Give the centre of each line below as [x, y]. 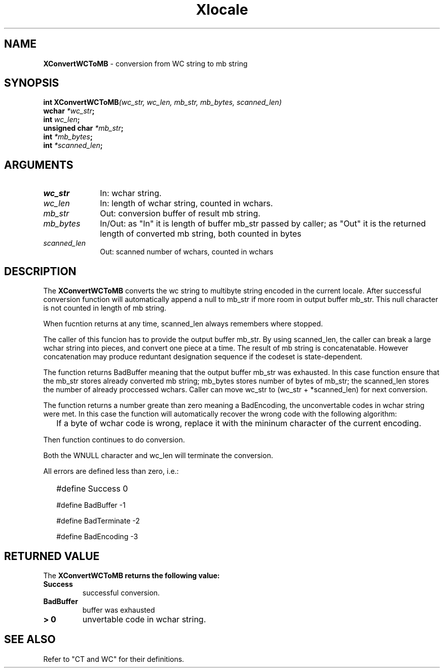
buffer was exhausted [119, 610]
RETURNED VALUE [52, 556]
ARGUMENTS [39, 165]
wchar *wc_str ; [69, 111]
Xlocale [222, 10]
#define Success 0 [92, 489]
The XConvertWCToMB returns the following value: [132, 575]
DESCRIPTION [40, 271]
